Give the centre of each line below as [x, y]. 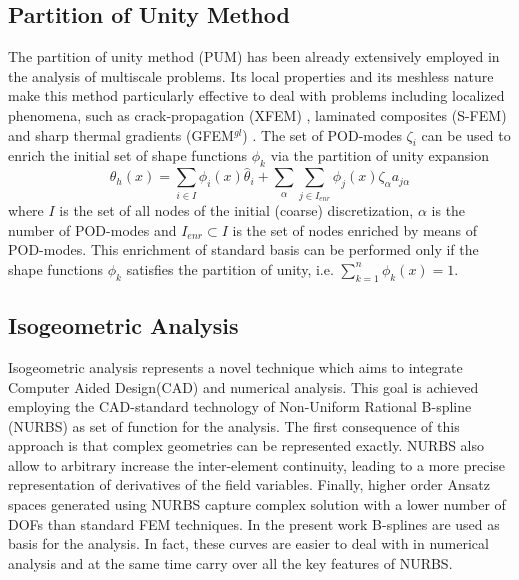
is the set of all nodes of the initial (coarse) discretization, [236, 210]
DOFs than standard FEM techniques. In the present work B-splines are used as [254, 523]
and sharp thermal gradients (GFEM [121, 134]
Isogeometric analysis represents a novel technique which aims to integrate [235, 366]
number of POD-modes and [92, 229]
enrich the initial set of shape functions [128, 155]
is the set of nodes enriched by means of [355, 229]
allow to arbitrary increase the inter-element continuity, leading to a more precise [257, 464]
